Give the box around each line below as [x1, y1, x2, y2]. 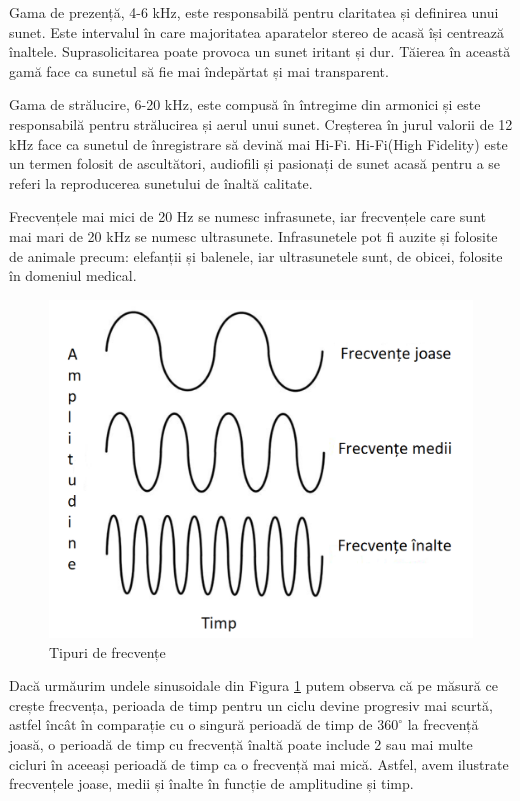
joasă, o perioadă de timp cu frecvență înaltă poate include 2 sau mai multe [9, 733, 473, 754]
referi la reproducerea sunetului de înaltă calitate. [9, 172, 313, 193]
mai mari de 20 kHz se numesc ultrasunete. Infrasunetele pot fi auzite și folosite [9, 225, 498, 246]
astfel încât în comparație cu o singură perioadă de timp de [9, 714, 373, 735]
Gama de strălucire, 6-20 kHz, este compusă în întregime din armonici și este [9, 94, 481, 115]
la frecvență [407, 714, 479, 735]
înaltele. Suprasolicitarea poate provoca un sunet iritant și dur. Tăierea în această [9, 41, 511, 62]
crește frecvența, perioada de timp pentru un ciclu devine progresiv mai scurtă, [9, 694, 493, 715]
